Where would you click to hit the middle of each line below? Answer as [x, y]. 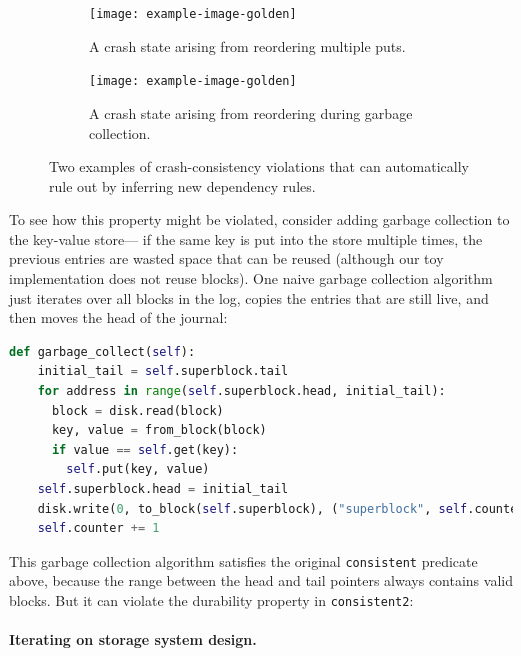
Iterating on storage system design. [133, 639]
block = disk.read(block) [137, 410]
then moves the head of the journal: [118, 317]
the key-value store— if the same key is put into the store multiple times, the [246, 238]
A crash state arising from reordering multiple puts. [247, 45]
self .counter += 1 [98, 528]
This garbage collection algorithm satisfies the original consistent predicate [243, 560]
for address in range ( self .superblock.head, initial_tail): [241, 391]
